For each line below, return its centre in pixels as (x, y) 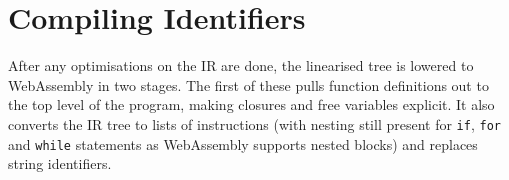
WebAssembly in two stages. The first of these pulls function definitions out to (248, 84)
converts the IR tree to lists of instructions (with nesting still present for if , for (254, 123)
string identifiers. (60, 163)
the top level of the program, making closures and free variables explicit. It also (251, 104)
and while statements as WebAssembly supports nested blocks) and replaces (243, 143)
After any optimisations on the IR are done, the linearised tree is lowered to (241, 65)
